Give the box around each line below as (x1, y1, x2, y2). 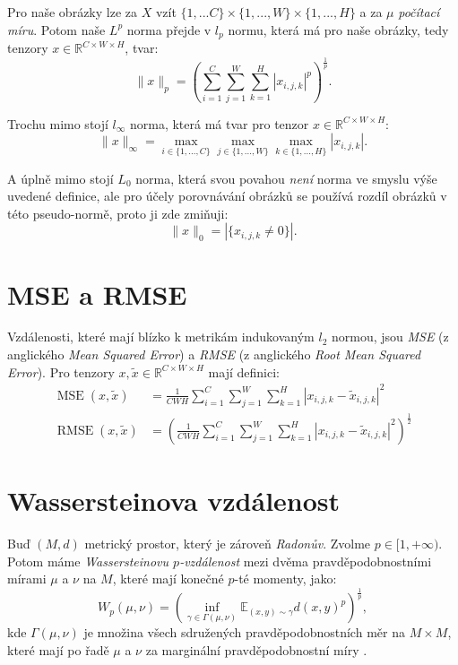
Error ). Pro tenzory (7, 362, 115, 381)
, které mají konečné (112, 569, 224, 588)
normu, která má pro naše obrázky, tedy (228, 20, 449, 39)
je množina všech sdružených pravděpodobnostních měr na (83, 623, 405, 642)
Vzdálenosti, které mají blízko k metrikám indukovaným (7, 327, 315, 346)
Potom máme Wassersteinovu (7, 551, 169, 570)
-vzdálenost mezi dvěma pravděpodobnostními (179, 551, 432, 570)
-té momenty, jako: (234, 569, 337, 588)
